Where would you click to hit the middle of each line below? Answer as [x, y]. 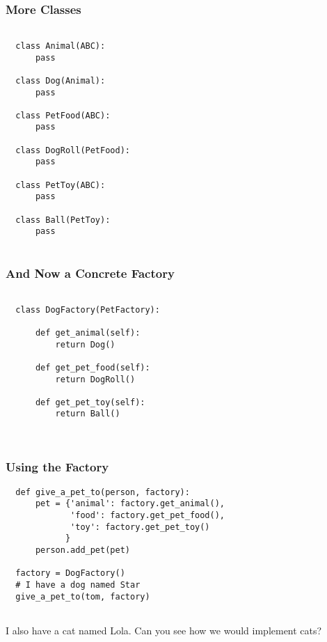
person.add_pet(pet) [82, 550]
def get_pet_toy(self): [90, 402]
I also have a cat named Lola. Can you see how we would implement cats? [164, 630]
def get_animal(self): [88, 332]
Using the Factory [57, 467]
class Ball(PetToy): [63, 220]
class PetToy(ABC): [61, 185]
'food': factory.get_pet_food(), [147, 515]
